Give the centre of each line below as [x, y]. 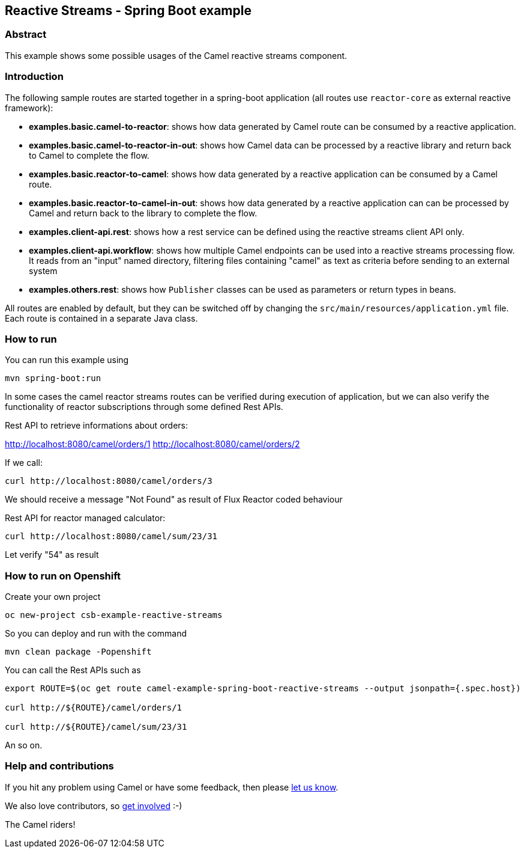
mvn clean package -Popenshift [78, 652]
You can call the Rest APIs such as [73, 670]
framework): [29, 108]
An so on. [24, 745]
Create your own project [53, 597]
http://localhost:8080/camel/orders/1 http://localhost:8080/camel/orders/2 [152, 444]
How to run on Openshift [63, 576]
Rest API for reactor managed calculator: [85, 518]
